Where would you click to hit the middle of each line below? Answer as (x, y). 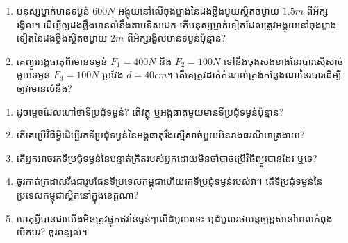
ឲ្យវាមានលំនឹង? (44, 88)
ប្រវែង (113, 74)
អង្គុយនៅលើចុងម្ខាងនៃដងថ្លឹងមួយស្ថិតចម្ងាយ (199, 10)
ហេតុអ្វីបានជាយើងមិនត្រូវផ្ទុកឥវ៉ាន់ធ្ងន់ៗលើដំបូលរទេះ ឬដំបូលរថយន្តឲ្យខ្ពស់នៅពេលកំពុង (174, 218)
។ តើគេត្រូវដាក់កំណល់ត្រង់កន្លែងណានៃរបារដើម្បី (254, 74)
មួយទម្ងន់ (33, 74)
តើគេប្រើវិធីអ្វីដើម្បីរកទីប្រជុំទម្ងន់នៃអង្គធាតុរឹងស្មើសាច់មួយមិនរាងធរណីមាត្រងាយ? (160, 135)
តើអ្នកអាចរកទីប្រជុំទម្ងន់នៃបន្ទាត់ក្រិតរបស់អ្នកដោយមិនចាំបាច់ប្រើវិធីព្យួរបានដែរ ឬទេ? (167, 157)
